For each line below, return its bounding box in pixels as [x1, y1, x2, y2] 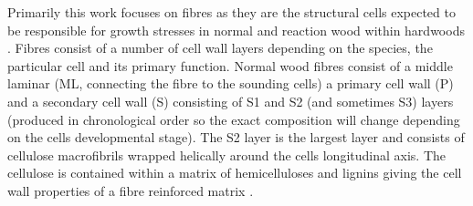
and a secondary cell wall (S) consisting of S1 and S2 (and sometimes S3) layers [7, 91, 454, 110]
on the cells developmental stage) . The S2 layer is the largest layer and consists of [7, 128, 465, 147]
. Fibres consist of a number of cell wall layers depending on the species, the [7, 38, 433, 57]
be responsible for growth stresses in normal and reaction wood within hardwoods [7, 20, 465, 39]
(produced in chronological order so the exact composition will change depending [7, 109, 460, 129]
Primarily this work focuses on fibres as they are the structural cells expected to [7, 3, 456, 21]
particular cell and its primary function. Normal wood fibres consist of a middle [7, 56, 453, 75]
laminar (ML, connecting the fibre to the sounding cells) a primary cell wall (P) [7, 74, 454, 93]
